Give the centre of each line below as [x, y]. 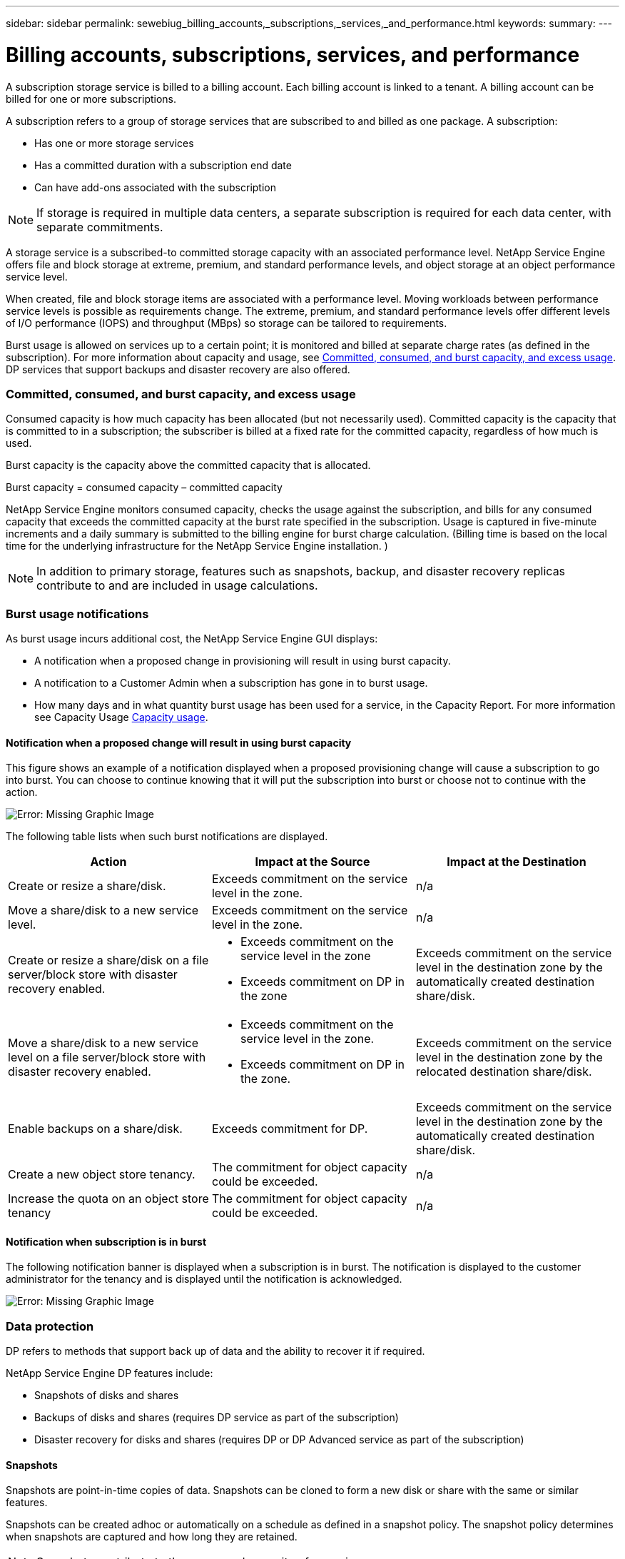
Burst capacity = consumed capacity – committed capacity [144, 488]
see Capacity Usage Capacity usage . [121, 717]
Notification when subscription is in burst [106, 1241]
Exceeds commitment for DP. [290, 1129]
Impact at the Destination [517, 862]
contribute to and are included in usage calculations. [177, 586]
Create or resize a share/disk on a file [108, 960]
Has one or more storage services [114, 143]
